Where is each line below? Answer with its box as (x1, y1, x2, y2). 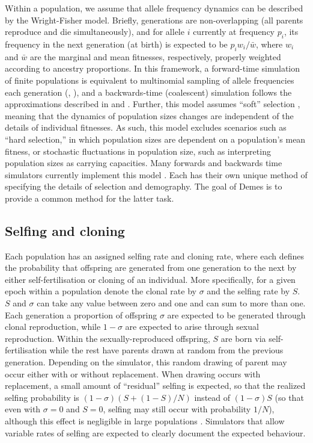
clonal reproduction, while (5, 320, 101, 333)
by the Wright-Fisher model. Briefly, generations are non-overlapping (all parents (5, 13, 303, 26)
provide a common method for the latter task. (5, 191, 174, 204)
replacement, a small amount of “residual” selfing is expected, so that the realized (5, 379, 306, 392)
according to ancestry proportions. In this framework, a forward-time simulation (5, 62, 300, 75)
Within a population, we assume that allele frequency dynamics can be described (5, 2, 303, 14)
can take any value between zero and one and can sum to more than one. (37, 297, 306, 309)
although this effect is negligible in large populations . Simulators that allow (5, 415, 285, 427)
